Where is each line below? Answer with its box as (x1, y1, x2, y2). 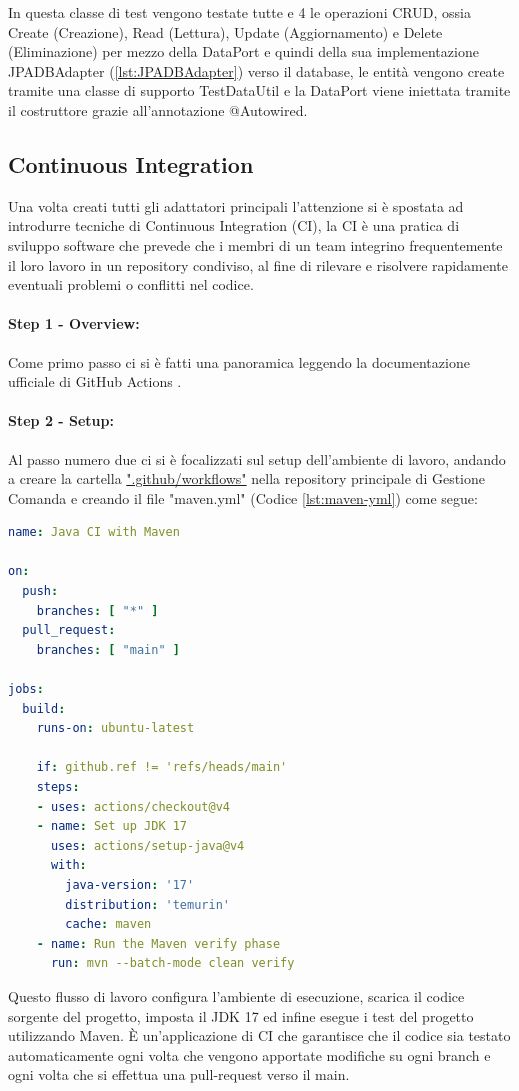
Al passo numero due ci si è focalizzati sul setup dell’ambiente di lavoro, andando (8, 448, 506, 469)
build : (22, 701, 66, 716)
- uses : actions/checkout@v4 (36, 799, 230, 814)
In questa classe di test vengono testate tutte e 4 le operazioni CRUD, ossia (8, 2, 471, 22)
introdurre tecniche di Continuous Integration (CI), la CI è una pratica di (8, 215, 460, 236)
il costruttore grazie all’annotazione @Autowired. (8, 99, 308, 120)
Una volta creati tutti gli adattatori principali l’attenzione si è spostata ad (8, 195, 464, 216)
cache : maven (65, 917, 152, 932)
